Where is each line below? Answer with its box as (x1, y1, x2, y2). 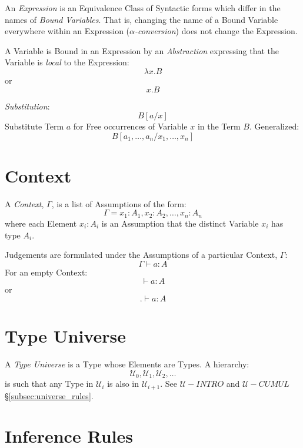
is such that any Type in (5, 377, 94, 390)
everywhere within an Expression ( (5, 25, 130, 37)
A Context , (5, 197, 44, 210)
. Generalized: (249, 120, 299, 132)
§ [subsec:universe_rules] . (5, 389, 94, 401)
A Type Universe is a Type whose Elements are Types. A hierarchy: (5, 358, 249, 370)
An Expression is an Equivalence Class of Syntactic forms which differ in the (5, 2, 281, 14)
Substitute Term (5, 120, 64, 132)
